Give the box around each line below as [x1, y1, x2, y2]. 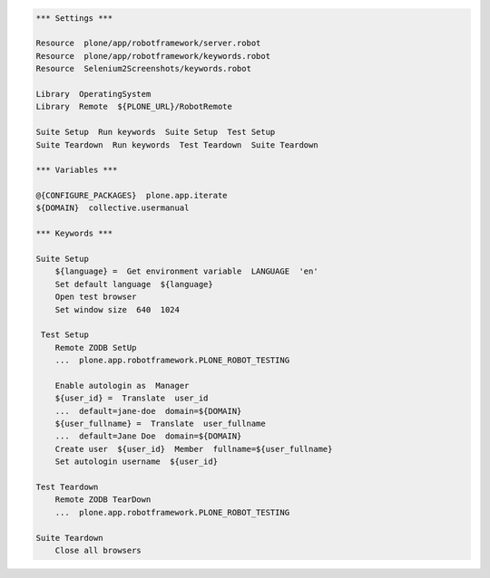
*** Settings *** [35, 13, 113, 23]
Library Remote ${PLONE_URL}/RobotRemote [35, 101, 233, 112]
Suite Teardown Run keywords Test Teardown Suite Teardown [35, 140, 318, 149]
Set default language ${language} [54, 279, 213, 289]
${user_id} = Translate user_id [54, 393, 209, 403]
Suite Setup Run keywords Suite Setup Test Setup [35, 127, 276, 138]
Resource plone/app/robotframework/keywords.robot [35, 51, 271, 61]
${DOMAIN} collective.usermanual [35, 203, 190, 213]
